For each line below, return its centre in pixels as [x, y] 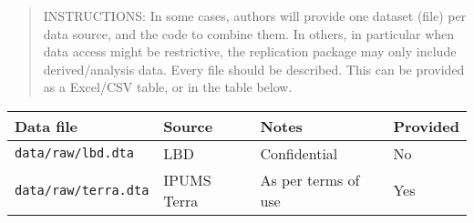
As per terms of [310, 179]
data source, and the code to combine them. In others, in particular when [249, 33]
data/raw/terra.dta [82, 190]
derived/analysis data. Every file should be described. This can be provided [254, 69]
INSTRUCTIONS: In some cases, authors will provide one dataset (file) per [255, 15]
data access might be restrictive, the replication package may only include [250, 51]
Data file [46, 126]
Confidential [299, 153]
